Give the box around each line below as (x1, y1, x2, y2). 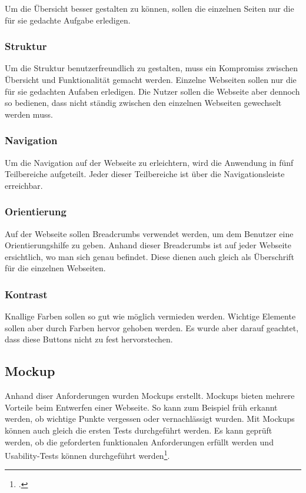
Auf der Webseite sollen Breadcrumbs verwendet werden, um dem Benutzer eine (5, 227, 294, 239)
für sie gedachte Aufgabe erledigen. (5, 14, 131, 26)
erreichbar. (5, 179, 43, 191)
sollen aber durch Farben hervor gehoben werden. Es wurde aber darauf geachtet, (5, 321, 299, 334)
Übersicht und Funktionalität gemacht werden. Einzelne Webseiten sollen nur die (5, 74, 297, 85)
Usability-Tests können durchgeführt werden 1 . (5, 448, 170, 461)
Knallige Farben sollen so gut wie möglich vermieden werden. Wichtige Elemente (5, 310, 296, 322)
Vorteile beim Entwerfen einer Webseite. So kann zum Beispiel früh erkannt (5, 401, 278, 413)
